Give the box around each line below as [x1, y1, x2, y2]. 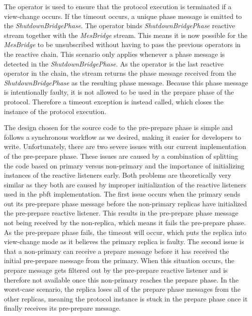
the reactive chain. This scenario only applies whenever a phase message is [4, 49, 225, 59]
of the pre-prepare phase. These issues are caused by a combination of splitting [4, 150, 238, 161]
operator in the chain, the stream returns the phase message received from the [4, 68, 236, 78]
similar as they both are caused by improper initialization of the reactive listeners [4, 179, 246, 189]
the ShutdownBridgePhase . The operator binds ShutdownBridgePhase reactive [4, 20, 235, 31]
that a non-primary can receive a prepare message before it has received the [4, 246, 229, 256]
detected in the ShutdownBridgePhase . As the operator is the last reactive [4, 58, 224, 68]
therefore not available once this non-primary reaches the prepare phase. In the [4, 274, 239, 284]
